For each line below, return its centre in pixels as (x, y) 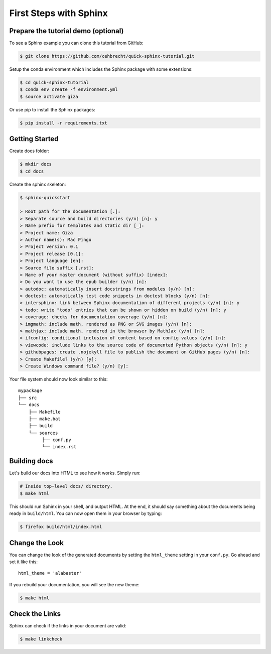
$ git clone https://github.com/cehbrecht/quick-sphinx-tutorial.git (107, 56)
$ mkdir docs (36, 164)
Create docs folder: (29, 151)
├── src (28, 398)
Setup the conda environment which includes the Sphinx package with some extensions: (101, 69)
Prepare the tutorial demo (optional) (66, 31)
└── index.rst (59, 447)
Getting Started (34, 139)
